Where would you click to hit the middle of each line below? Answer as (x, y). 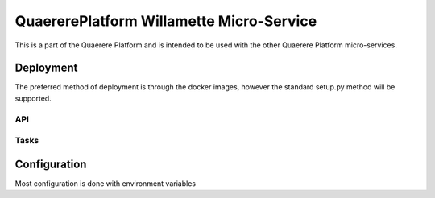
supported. (33, 98)
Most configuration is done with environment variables (106, 183)
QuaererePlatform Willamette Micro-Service (166, 21)
